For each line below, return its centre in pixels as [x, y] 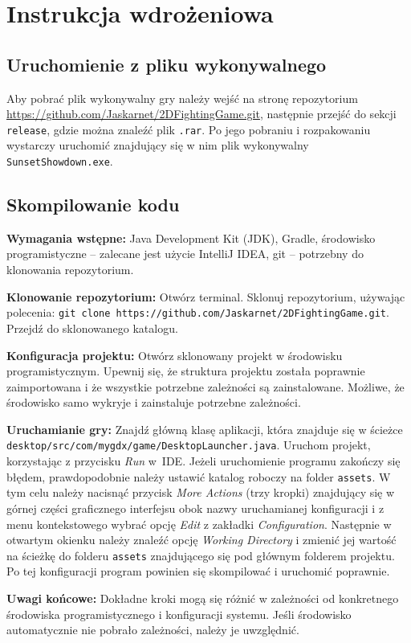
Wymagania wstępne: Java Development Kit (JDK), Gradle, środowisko [191, 238]
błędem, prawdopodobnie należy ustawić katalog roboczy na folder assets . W [199, 476]
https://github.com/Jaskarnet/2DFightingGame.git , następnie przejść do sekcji [201, 114]
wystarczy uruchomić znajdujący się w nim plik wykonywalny [158, 145]
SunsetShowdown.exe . [60, 161]
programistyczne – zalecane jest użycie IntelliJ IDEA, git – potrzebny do [185, 254]
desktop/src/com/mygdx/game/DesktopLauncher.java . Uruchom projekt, [189, 445]
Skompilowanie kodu [93, 205]
